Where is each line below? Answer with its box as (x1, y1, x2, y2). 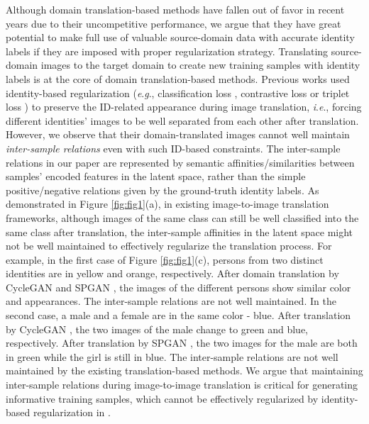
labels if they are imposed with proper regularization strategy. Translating (6, 43, 329, 58)
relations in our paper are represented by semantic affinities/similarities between (6, 155, 355, 169)
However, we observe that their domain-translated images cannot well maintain (6, 127, 350, 142)
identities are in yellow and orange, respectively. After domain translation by (6, 266, 339, 281)
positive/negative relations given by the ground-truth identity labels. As (6, 182, 319, 197)
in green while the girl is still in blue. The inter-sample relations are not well (6, 349, 338, 364)
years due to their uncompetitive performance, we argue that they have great (6, 16, 341, 30)
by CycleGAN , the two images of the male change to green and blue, (6, 321, 308, 336)
